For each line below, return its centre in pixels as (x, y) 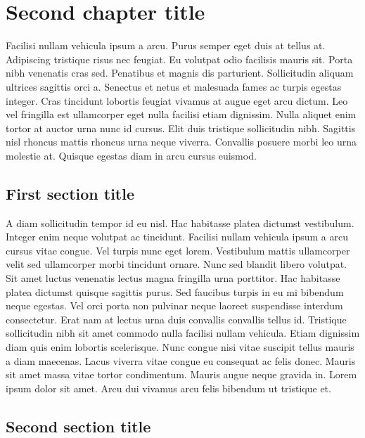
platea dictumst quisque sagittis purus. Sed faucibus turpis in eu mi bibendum (175, 291)
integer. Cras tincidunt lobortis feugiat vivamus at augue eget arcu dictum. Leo (177, 100)
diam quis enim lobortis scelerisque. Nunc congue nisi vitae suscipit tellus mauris (180, 347)
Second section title (78, 426)
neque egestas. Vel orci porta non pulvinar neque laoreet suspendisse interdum (174, 305)
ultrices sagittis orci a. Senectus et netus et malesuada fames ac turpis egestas (174, 86)
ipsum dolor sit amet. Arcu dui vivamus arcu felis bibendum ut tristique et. (168, 388)
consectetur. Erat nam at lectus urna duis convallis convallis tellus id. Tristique (176, 319)
